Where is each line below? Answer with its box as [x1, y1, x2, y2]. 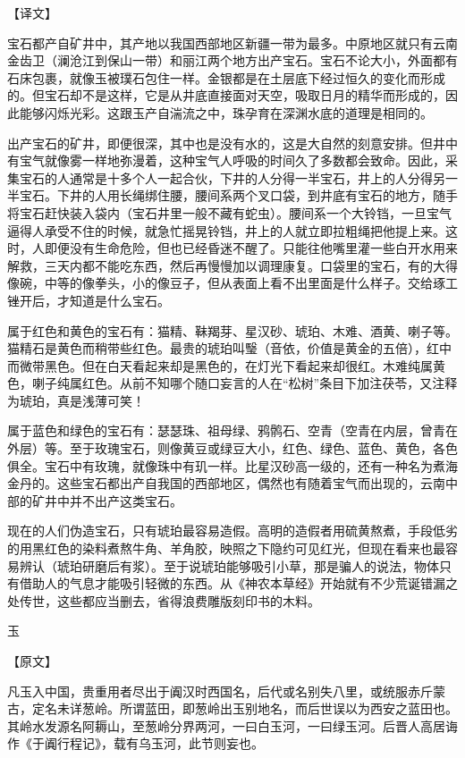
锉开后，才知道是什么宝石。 [7, 291, 170, 309]
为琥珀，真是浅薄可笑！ [7, 391, 145, 409]
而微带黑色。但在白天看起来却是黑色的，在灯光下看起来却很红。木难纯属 [7, 356, 433, 375]
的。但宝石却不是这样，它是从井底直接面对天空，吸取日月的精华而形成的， [7, 86, 445, 105]
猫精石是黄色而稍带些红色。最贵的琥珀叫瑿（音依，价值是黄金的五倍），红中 [7, 339, 452, 358]
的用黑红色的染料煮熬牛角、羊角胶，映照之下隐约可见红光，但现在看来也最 [7, 539, 445, 558]
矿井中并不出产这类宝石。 [31, 491, 182, 510]
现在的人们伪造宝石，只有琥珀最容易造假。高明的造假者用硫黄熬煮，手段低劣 [7, 521, 458, 540]
